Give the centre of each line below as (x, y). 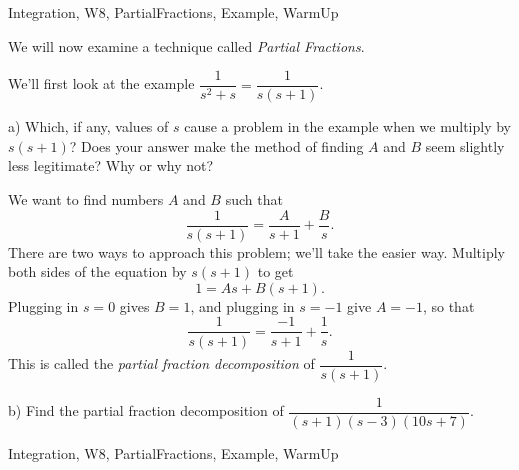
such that (254, 199)
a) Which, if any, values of (88, 126)
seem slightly (465, 145)
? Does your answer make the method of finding (216, 145)
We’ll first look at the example (101, 83)
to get (275, 271)
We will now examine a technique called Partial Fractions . (186, 45)
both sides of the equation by (97, 271)
